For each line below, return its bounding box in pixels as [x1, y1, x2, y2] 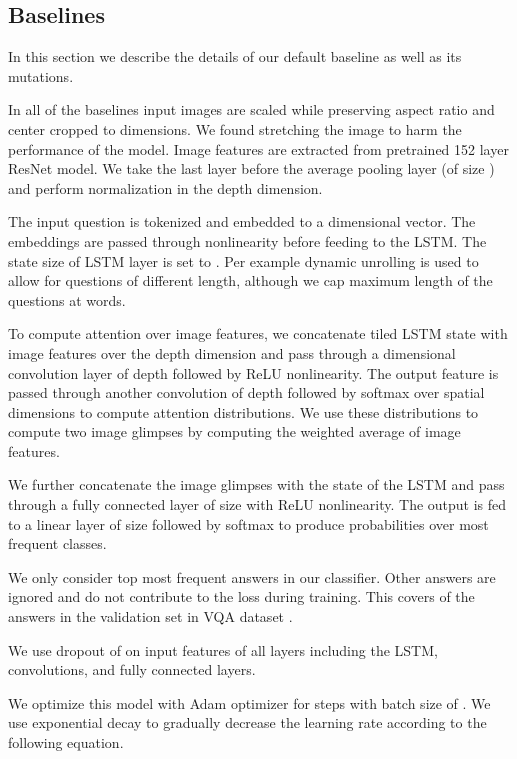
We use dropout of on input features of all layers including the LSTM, [8, 639, 438, 660]
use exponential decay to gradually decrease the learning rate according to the [8, 712, 487, 733]
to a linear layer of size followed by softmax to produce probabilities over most [8, 513, 489, 534]
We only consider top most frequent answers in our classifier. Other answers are [8, 566, 496, 587]
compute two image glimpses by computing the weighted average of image [8, 421, 461, 442]
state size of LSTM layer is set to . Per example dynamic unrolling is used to [8, 250, 479, 271]
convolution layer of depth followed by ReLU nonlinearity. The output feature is [8, 362, 499, 383]
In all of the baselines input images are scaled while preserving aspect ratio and [8, 99, 495, 120]
